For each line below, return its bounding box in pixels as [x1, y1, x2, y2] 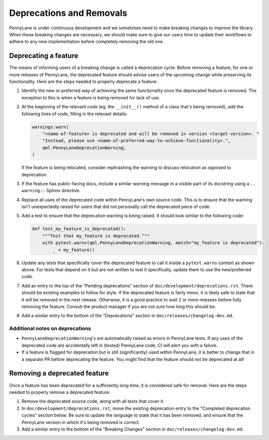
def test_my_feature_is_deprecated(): [32, 226, 126, 232]
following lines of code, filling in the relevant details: [21, 111, 128, 117]
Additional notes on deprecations [9, 325, 91, 332]
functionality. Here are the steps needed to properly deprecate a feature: [9, 78, 158, 84]
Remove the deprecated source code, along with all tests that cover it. [21, 398, 164, 404]
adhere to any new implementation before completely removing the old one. [9, 39, 164, 45]
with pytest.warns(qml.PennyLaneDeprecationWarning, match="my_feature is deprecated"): [42, 240, 265, 246]
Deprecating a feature [9, 52, 79, 60]
